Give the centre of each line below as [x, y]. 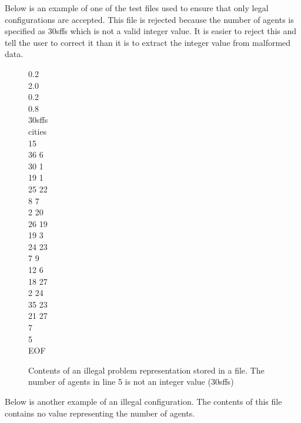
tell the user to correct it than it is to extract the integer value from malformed [148, 42]
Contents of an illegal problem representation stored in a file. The [146, 370]
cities [38, 131]
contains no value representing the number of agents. [100, 413]
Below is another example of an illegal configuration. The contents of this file [143, 401]
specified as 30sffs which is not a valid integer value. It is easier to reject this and [151, 31]
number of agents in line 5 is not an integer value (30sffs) [131, 382]
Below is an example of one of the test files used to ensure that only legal [137, 8]
